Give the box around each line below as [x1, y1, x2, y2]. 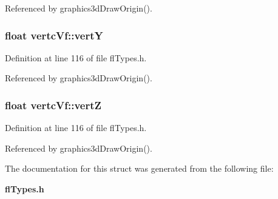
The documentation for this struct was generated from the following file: [5, 162, 274, 175]
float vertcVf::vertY [5, 27, 103, 42]
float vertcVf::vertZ [5, 97, 102, 112]
